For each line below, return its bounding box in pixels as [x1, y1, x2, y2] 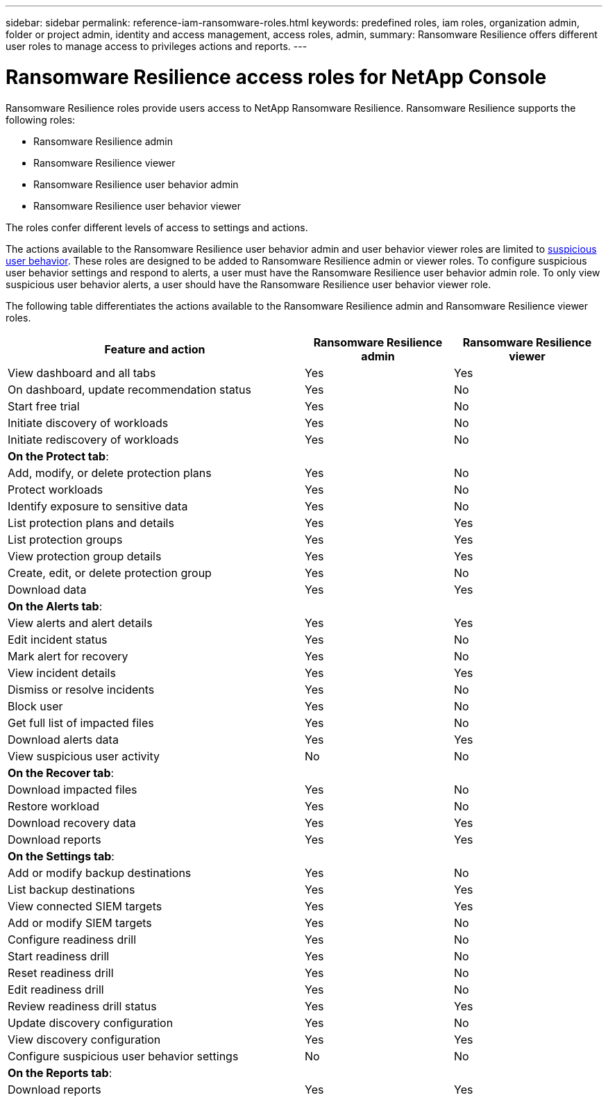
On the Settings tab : [8, 849, 115, 863]
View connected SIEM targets [8, 899, 162, 913]
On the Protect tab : [8, 449, 109, 463]
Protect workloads [8, 482, 103, 496]
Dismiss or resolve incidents [8, 682, 155, 696]
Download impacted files [8, 782, 137, 796]
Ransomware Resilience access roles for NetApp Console [6, 65, 547, 89]
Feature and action [104, 342, 205, 356]
